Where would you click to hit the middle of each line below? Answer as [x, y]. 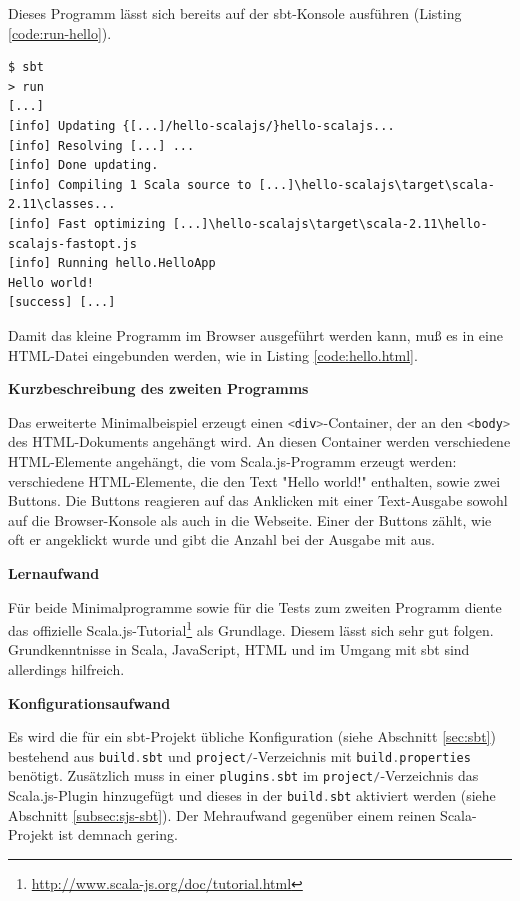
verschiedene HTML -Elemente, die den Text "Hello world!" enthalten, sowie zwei [254, 480]
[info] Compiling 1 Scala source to [130, 184]
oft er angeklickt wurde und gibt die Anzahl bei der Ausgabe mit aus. [221, 539]
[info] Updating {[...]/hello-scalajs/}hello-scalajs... [201, 125]
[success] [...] [62, 302]
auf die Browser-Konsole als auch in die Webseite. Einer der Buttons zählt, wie [250, 519]
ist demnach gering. [118, 834]
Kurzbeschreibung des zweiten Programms [158, 388]
